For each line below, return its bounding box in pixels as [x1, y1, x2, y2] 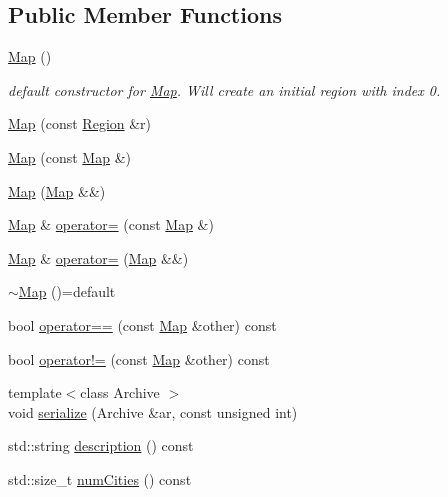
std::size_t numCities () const [8, 468, 192, 489]
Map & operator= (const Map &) [8, 214, 214, 235]
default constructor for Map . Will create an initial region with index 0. [8, 79, 441, 100]
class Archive [80, 382, 160, 403]
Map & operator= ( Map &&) [8, 247, 189, 268]
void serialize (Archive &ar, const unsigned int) [8, 401, 298, 422]
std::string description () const [8, 435, 194, 456]
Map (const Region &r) [8, 113, 152, 134]
